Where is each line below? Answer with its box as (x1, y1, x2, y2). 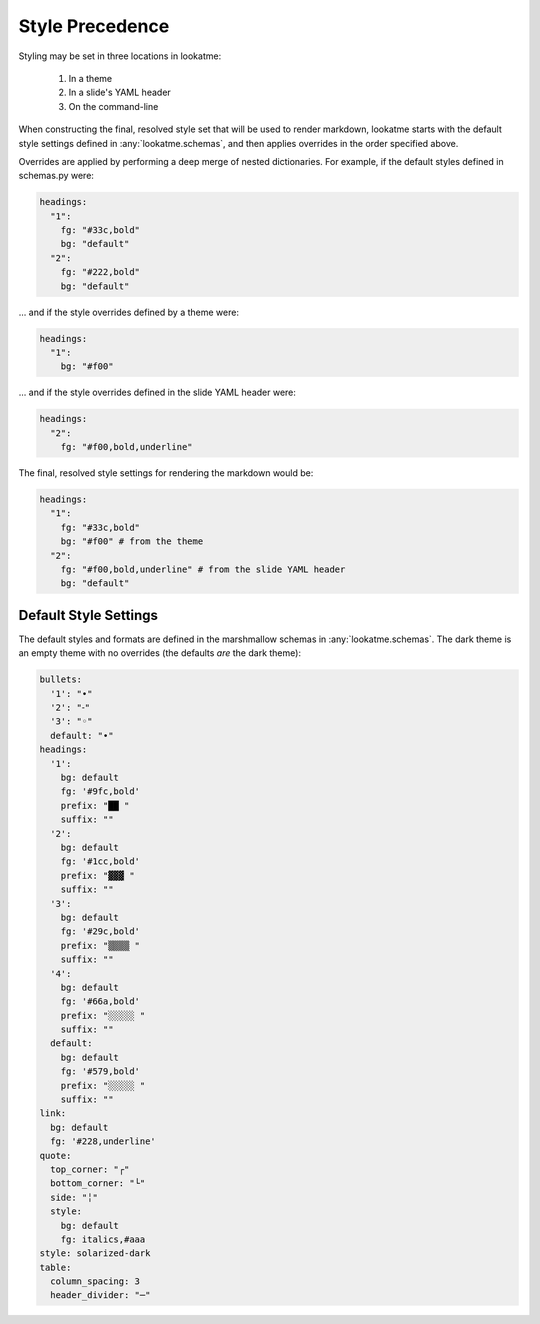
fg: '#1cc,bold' (60, 856, 140, 867)
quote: (39, 1150, 72, 1161)
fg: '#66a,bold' (60, 996, 140, 1007)
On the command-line (68, 100, 159, 112)
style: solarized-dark (39, 1248, 151, 1259)
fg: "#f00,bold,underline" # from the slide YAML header (60, 564, 346, 575)
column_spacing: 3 (50, 1276, 140, 1287)
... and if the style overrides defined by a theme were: (18, 306, 240, 318)
